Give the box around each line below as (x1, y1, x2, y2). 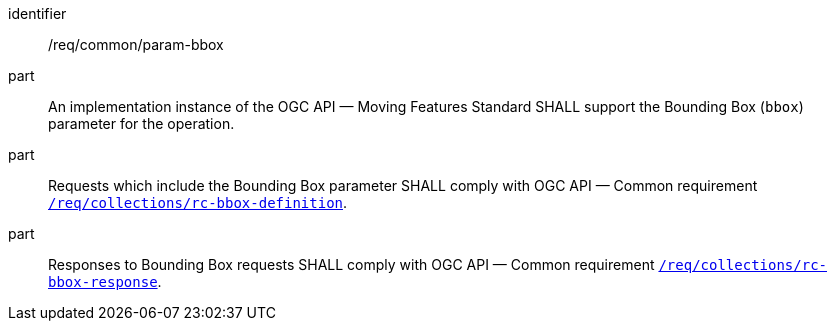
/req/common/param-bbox (48, 36, 224, 53)
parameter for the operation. (48, 115, 235, 132)
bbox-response (48, 274, 158, 290)
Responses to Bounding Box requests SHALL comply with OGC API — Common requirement (48, 256, 655, 273)
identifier (8, 5, 67, 22)
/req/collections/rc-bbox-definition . (48, 194, 348, 211)
